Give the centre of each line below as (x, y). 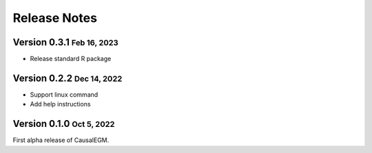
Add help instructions (60, 104)
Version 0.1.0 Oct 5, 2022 (64, 124)
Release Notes (55, 18)
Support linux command (64, 94)
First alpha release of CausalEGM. (61, 140)
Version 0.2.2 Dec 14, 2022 (68, 78)
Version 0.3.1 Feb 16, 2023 (65, 42)
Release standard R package (71, 59)
